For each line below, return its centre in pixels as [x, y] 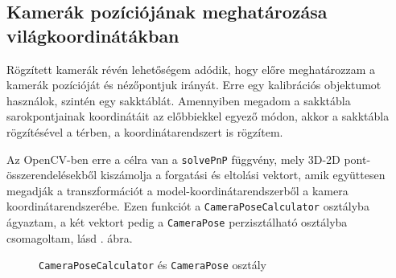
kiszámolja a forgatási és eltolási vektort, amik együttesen [243, 175]
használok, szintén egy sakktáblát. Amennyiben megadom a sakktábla [179, 100]
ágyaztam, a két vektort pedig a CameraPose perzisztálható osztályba [177, 222]
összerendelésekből [52, 175]
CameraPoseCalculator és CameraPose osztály [153, 265]
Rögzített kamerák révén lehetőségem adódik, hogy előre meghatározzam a [191, 69]
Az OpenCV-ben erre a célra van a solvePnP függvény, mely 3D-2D [173, 159]
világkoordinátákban [93, 35]
